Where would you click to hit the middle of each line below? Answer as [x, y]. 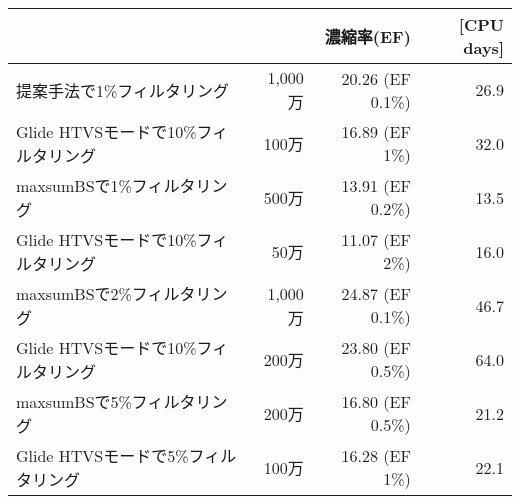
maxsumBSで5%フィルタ [106, 401]
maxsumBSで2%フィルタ [106, 293]
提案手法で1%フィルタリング [123, 90]
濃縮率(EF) [367, 36]
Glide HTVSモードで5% [102, 455]
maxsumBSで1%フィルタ [106, 185]
